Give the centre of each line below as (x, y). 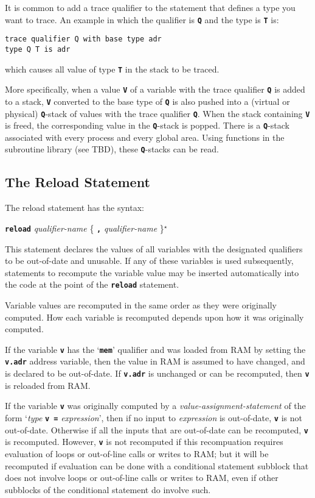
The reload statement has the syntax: (74, 208)
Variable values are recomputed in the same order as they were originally (141, 304)
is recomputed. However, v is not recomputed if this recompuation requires (144, 442)
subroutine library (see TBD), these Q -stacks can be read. (112, 149)
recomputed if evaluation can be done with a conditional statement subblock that (157, 465)
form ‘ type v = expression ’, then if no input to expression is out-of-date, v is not (154, 417)
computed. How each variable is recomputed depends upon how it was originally (154, 317)
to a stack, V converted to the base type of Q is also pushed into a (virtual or (147, 101)
